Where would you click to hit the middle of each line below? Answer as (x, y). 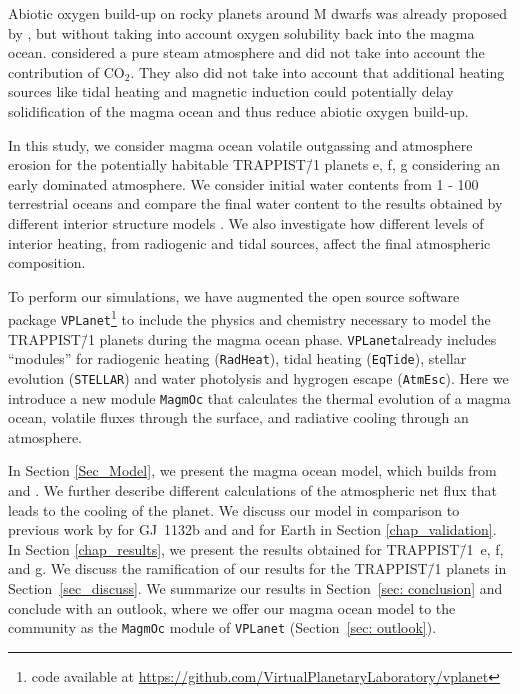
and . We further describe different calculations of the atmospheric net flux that (252, 490)
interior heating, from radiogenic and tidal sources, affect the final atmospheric (249, 242)
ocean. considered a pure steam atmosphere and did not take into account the (246, 52)
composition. (47, 262)
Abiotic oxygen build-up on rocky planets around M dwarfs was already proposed (258, 13)
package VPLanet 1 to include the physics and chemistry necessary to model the (249, 317)
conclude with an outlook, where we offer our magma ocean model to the (232, 607)
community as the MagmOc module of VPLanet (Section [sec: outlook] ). (222, 627)
